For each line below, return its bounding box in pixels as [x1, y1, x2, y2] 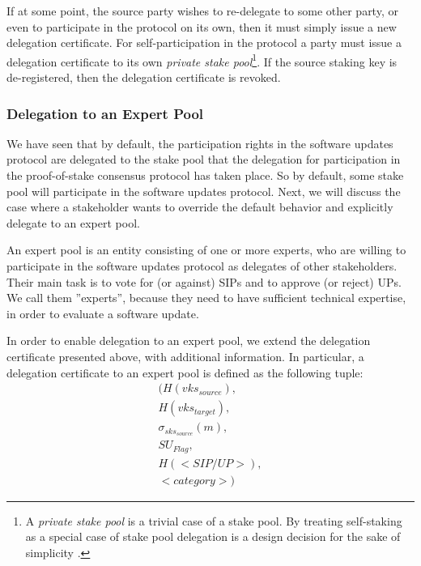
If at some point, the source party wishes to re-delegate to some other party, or [6, 2, 398, 19]
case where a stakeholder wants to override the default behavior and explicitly [6, 198, 393, 215]
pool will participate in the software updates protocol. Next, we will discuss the [6, 182, 401, 199]
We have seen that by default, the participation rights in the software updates [6, 134, 393, 151]
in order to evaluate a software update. [6, 304, 199, 321]
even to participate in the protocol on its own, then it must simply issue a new [6, 18, 397, 35]
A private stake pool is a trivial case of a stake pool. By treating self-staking [25, 512, 402, 529]
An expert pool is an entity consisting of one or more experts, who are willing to [6, 241, 406, 258]
